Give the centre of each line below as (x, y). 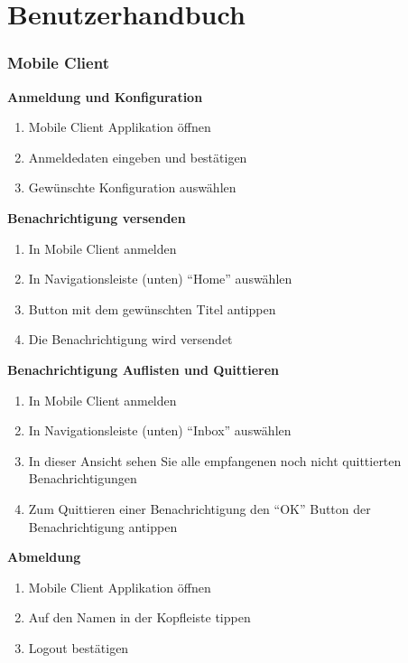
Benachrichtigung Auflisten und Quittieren (144, 369)
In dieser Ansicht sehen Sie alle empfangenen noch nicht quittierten (215, 460)
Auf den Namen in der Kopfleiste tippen (139, 617)
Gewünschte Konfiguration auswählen (132, 187)
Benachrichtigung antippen (103, 526)
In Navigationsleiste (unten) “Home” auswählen (160, 279)
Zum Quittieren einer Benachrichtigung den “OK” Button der (199, 508)
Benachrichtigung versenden (97, 217)
